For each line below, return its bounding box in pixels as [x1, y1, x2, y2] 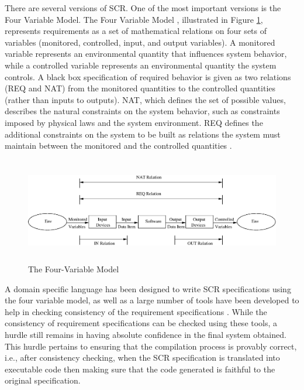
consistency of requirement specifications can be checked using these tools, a [5, 317, 278, 329]
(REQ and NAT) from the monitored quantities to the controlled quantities [5, 82, 276, 94]
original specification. [5, 374, 81, 386]
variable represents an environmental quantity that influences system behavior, [5, 47, 287, 60]
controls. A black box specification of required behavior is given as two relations [5, 70, 291, 83]
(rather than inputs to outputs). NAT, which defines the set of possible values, [5, 93, 286, 105]
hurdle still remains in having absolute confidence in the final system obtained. [5, 329, 286, 341]
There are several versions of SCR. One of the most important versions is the [5, 2, 281, 13]
